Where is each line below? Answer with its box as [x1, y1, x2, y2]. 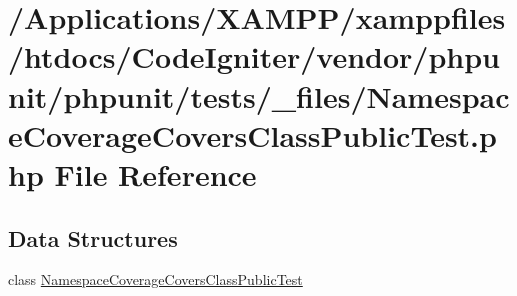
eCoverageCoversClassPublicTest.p [8, 114, 497, 155]
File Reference [54, 153, 257, 194]
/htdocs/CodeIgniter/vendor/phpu [8, 36, 500, 77]
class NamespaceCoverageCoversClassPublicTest [8, 269, 303, 290]
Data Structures [8, 222, 178, 253]
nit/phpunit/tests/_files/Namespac [8, 75, 510, 116]
